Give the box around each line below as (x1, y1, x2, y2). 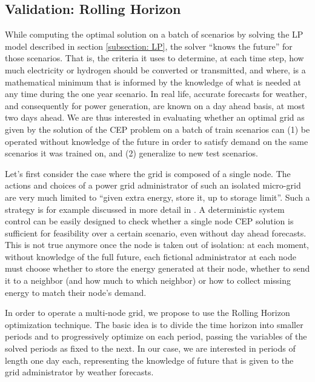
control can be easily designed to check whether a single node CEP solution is (5, 215, 294, 227)
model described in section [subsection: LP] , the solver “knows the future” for (5, 39, 293, 52)
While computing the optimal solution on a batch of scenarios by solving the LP (5, 28, 303, 41)
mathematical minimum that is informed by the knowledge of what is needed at (5, 75, 302, 88)
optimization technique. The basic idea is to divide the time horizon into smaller (5, 318, 303, 330)
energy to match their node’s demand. (5, 286, 147, 298)
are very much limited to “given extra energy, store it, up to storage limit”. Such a (5, 190, 310, 203)
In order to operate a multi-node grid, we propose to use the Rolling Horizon (5, 306, 290, 319)
